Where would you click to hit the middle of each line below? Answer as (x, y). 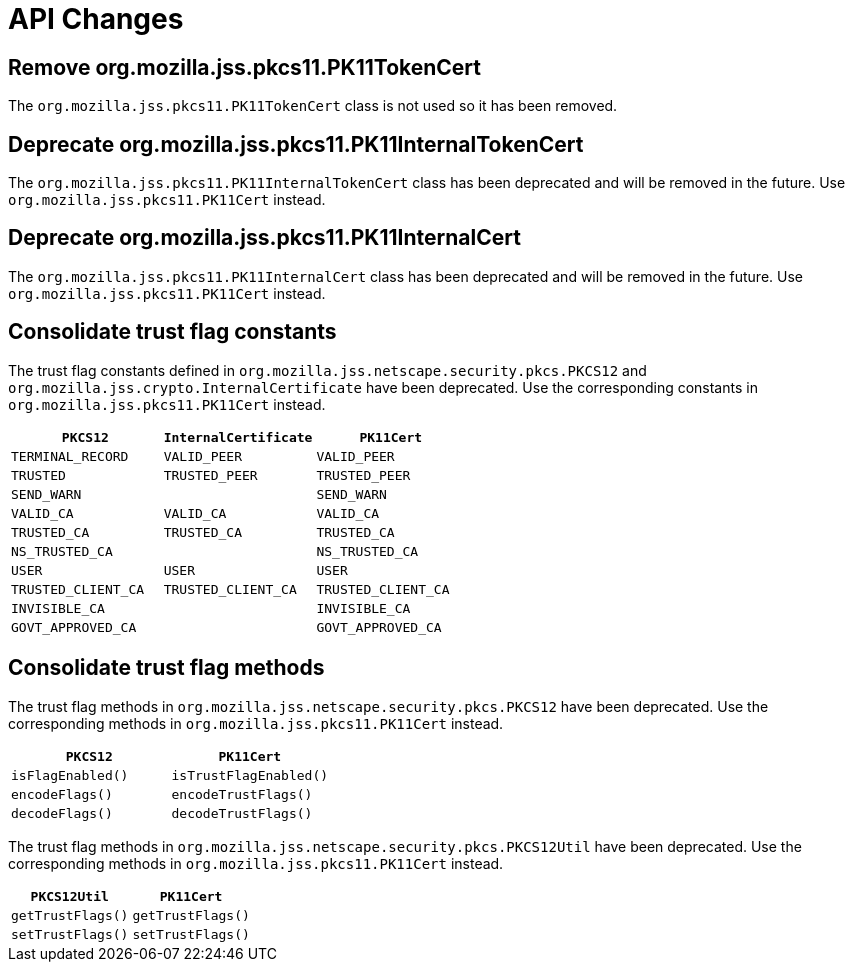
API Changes (96, 19)
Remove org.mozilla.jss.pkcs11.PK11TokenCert (245, 67)
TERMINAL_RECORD (70, 456)
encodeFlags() (62, 794)
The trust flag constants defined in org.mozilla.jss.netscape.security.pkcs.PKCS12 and (327, 370)
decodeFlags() (62, 813)
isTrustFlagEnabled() (250, 775)
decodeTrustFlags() (242, 813)
